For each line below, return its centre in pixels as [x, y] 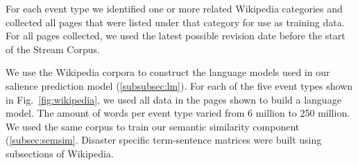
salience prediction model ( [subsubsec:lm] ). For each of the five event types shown [179, 85]
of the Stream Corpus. [53, 49]
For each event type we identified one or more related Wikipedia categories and [174, 8]
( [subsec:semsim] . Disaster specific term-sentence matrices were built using [164, 140]
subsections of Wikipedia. [60, 153]
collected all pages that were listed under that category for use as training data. [175, 22]
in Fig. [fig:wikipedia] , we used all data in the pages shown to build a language [173, 99]
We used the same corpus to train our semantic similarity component [153, 126]
